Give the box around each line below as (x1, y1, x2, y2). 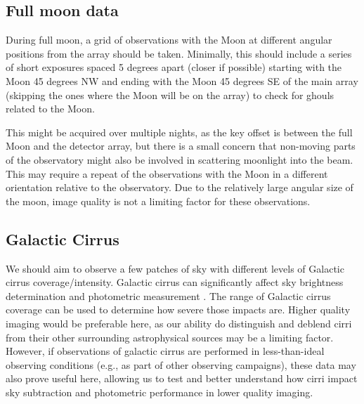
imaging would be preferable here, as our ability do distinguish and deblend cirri (6, 315, 352, 330)
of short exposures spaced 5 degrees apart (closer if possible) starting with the (6, 60, 342, 74)
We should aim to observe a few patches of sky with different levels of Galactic (6, 261, 344, 275)
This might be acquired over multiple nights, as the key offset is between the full (6, 124, 353, 139)
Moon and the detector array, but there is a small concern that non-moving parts (6, 138, 356, 153)
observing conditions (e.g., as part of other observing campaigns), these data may (6, 357, 356, 372)
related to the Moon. (6, 101, 95, 116)
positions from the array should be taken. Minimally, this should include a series (6, 46, 352, 60)
